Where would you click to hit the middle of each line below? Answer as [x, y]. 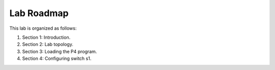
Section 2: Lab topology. [48, 44]
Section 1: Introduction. [46, 37]
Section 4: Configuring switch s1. [57, 58]
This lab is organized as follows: [43, 28]
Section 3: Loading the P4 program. [60, 51]
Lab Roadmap [39, 13]
